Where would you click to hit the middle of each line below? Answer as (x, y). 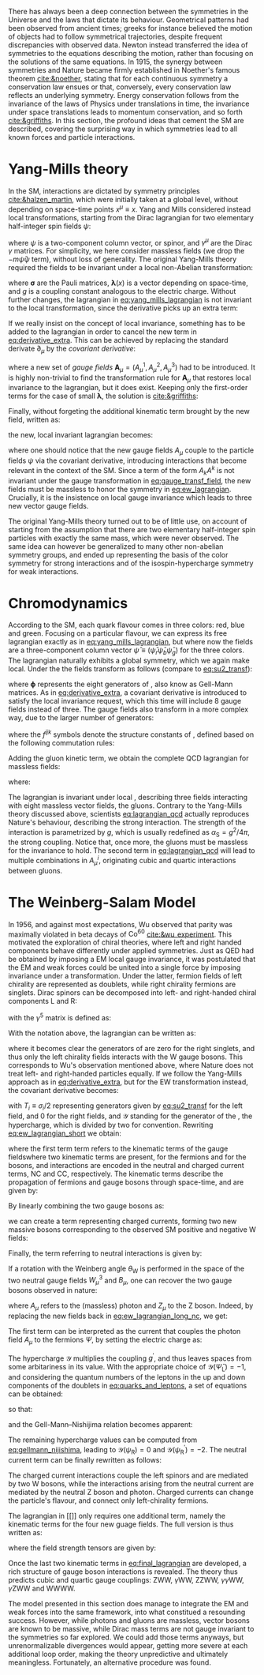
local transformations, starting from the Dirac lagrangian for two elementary (131, 217)
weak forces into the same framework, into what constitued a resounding (127, 1612)
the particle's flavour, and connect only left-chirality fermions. (108, 1500)
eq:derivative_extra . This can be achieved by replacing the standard (118, 340)
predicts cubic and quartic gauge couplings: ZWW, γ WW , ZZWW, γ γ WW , (126, 1579)
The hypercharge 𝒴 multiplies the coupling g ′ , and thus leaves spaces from (130, 1358)
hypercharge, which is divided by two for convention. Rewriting (111, 1125)
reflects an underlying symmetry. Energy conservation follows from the (124, 95)
